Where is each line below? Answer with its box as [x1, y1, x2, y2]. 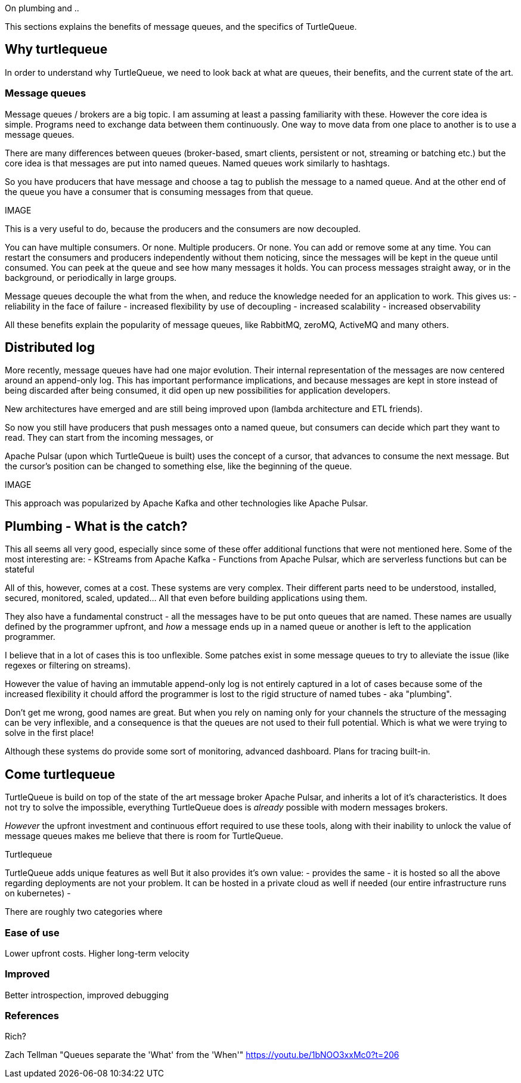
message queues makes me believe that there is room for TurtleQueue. [5, 831, 284, 841]
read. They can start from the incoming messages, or [5, 432, 213, 443]
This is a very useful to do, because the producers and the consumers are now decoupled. [5, 223, 361, 234]
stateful [5, 564, 35, 575]
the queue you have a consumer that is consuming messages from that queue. [5, 186, 314, 197]
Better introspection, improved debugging [5, 989, 169, 1000]
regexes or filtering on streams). [5, 660, 131, 671]
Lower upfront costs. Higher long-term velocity [5, 948, 190, 958]
